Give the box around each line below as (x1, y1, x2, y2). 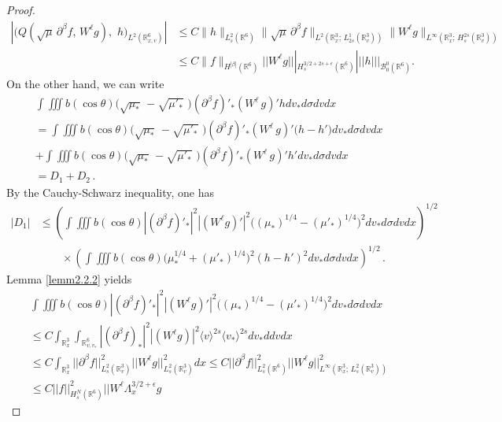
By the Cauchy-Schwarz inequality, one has (6, 183, 214, 200)
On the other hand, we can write (6, 75, 164, 91)
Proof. (6, 2, 35, 17)
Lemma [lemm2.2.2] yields (6, 271, 132, 287)
